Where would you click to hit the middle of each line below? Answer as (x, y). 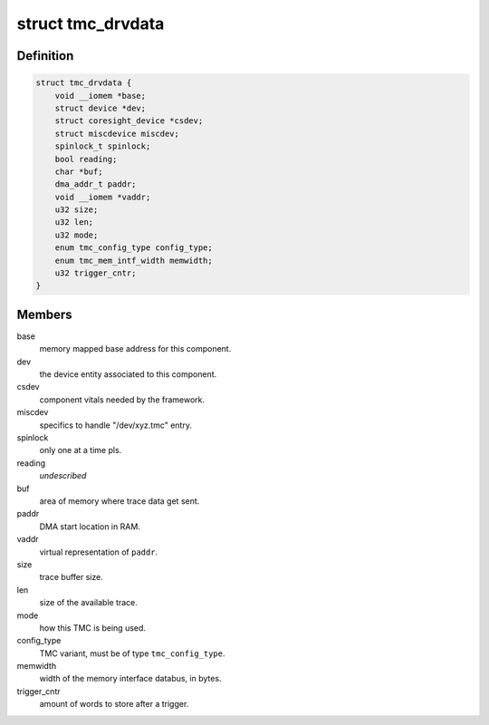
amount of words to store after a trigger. (114, 704)
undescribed (63, 476)
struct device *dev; (101, 108)
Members (44, 314)
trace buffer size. (71, 577)
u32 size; (77, 210)
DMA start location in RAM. (90, 527)
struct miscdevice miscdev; (117, 133)
